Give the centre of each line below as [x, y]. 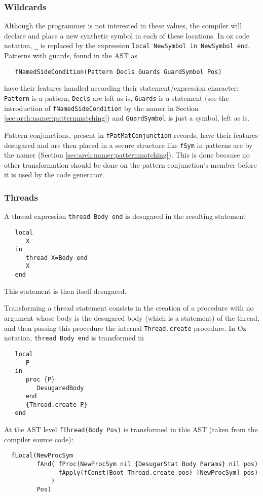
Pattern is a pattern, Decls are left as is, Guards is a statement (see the [117, 98]
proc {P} [40, 379]
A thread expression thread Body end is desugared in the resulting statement [125, 216]
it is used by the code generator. [54, 175]
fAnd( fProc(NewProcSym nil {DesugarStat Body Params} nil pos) [147, 464]
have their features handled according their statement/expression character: [121, 88]
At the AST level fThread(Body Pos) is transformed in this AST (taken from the [131, 429]
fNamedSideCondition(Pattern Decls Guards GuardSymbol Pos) [118, 72]
